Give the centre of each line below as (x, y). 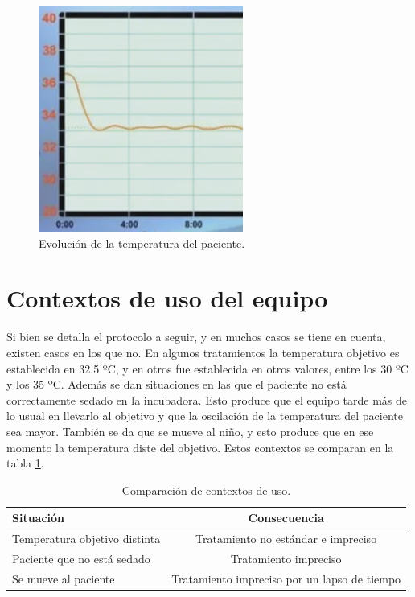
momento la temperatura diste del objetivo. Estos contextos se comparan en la (200, 447)
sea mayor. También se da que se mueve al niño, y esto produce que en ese (190, 431)
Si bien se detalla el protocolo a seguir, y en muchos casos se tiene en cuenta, (196, 337)
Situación (39, 518)
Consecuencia (286, 518)
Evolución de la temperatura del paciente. (142, 243)
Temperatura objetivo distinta (86, 539)
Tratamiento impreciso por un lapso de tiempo (286, 578)
